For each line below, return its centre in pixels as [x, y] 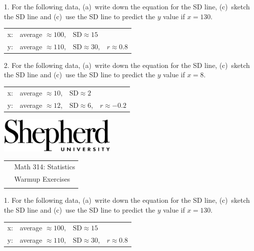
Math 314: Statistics [45, 167]
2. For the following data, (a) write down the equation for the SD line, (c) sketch [127, 65]
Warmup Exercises [42, 179]
